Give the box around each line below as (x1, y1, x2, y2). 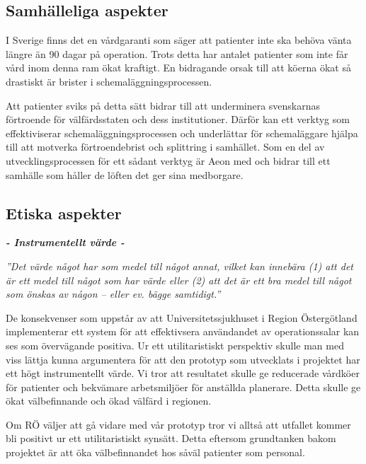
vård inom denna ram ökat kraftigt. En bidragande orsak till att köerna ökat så (6, 60, 351, 75)
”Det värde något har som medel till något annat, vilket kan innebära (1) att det (6, 258, 353, 273)
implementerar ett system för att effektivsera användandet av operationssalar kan (6, 324, 360, 339)
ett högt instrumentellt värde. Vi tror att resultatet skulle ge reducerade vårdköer (6, 366, 360, 381)
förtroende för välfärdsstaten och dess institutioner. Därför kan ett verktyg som (6, 112, 350, 127)
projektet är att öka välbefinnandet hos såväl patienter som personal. (6, 445, 305, 460)
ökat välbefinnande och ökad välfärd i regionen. (6, 393, 212, 408)
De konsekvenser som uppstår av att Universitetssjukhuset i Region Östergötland (6, 310, 358, 325)
